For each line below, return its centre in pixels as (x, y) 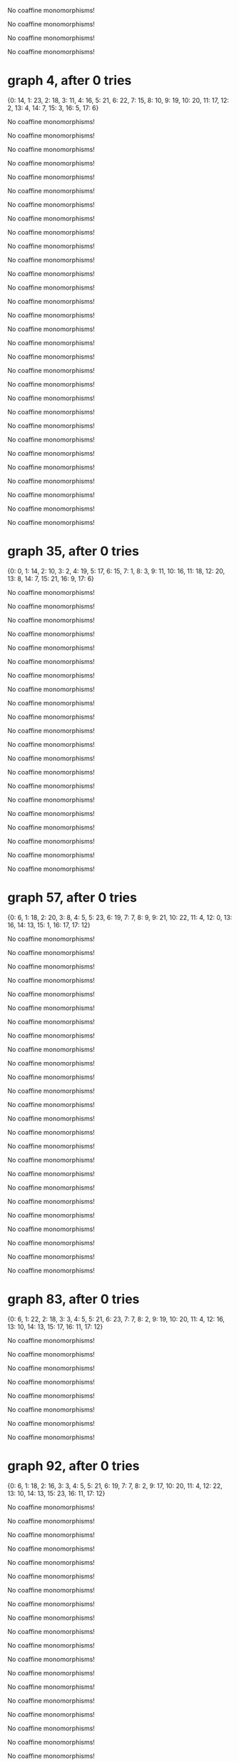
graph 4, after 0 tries (70, 81)
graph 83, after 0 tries (73, 1299)
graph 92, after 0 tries (73, 1466)
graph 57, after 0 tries (72, 898)
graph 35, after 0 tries (73, 551)
